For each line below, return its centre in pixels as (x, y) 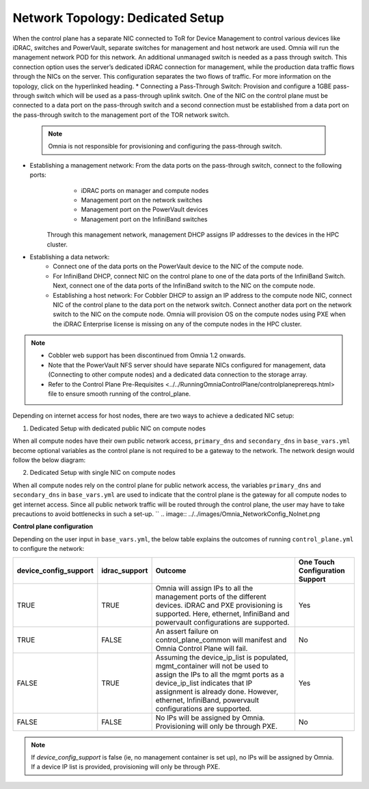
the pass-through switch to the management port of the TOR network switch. (121, 115)
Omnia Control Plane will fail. (202, 648)
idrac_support (125, 570)
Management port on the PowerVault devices (145, 209)
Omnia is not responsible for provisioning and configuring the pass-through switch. (165, 146)
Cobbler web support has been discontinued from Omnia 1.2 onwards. (147, 355)
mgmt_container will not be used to (212, 666)
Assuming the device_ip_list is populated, (222, 657)
